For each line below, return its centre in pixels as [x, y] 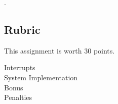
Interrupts [20, 67]
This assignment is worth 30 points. [60, 50]
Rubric [22, 29]
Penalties [18, 97]
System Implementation [41, 77]
